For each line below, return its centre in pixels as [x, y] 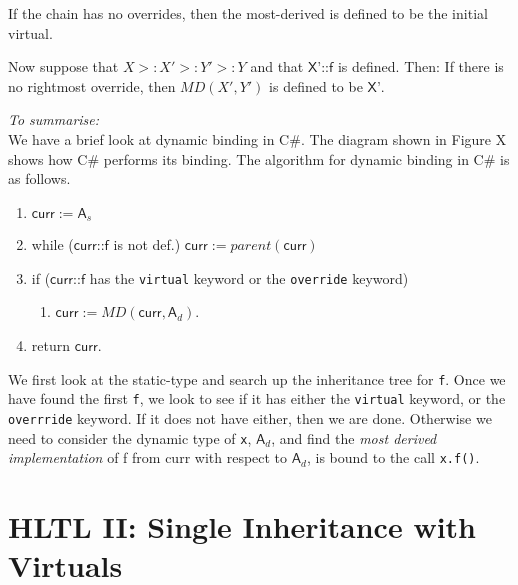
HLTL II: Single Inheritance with [242, 526]
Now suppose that [63, 66]
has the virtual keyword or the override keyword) [249, 277]
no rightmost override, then [92, 85]
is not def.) [147, 244]
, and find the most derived [354, 437]
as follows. [39, 178]
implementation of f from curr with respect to [148, 457]
